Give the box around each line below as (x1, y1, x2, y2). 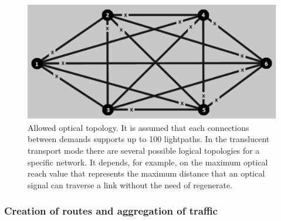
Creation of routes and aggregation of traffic (4, 203, 218, 218)
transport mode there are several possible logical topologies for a (28, 144, 260, 157)
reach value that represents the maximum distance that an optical (28, 167, 265, 179)
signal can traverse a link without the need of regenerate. (28, 178, 233, 191)
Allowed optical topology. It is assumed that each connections (28, 121, 249, 133)
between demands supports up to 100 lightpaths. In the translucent (28, 133, 270, 145)
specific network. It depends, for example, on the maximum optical (28, 156, 268, 168)
